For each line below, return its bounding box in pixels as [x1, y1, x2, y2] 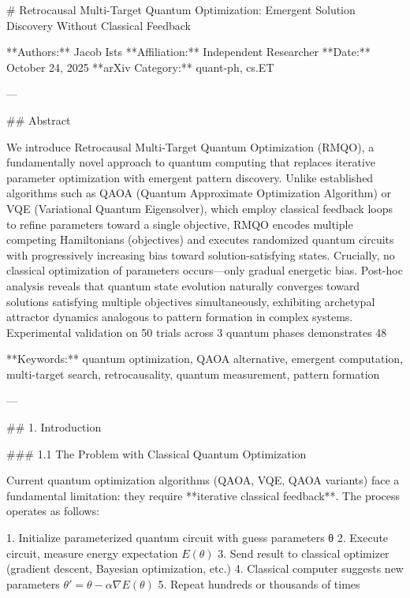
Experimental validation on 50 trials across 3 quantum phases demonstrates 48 [6, 323, 387, 340]
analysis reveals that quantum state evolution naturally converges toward [6, 277, 360, 293]
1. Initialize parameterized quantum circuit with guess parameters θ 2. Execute [6, 529, 389, 546]
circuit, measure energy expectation [6, 544, 178, 561]
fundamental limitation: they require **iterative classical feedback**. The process [6, 487, 401, 503]
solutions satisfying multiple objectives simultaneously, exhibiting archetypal [6, 293, 375, 309]
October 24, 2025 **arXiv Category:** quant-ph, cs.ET [6, 58, 274, 75]
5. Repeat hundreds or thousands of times [158, 575, 360, 592]
